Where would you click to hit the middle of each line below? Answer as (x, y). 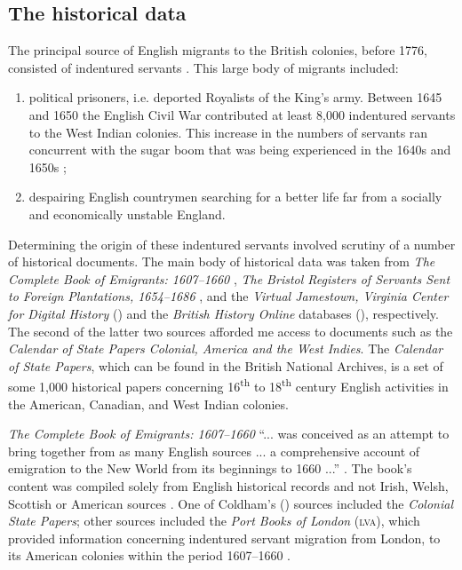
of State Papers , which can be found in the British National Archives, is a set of (226, 365)
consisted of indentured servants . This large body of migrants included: (203, 67)
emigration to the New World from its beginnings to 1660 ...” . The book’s (210, 468)
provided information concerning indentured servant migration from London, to (224, 538)
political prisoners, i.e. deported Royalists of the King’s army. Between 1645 (235, 97)
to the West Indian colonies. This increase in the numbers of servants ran (228, 132)
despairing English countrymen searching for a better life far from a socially (235, 197)
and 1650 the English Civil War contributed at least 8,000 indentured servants (242, 114)
